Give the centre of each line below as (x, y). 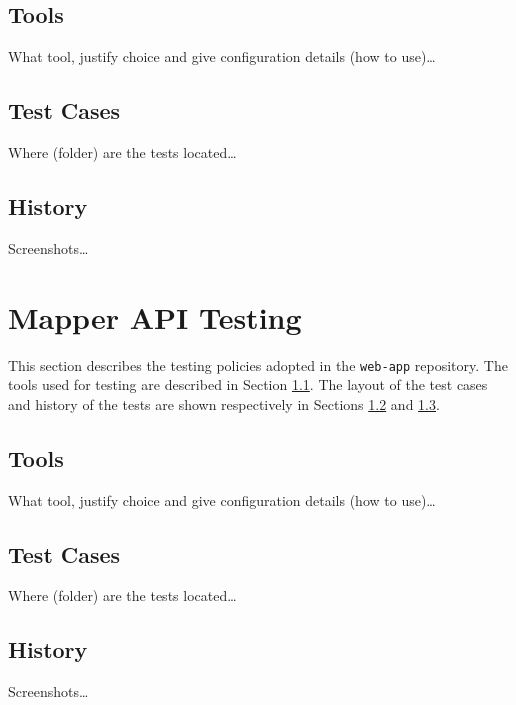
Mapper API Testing (155, 316)
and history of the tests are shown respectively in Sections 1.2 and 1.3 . (224, 403)
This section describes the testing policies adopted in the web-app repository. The (258, 364)
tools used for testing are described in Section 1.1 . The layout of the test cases (248, 384)
